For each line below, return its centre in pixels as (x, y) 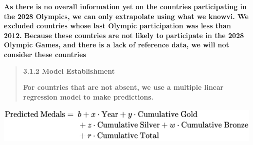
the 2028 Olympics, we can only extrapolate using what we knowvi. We (126, 16)
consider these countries (45, 54)
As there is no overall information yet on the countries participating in (125, 6)
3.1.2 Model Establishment (69, 71)
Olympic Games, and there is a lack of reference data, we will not (117, 45)
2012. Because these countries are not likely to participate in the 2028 (124, 35)
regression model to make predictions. (88, 96)
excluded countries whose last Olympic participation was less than (117, 26)
